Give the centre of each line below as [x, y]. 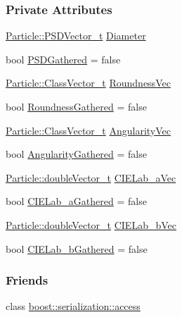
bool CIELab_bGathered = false [77, 248]
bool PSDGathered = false [63, 59]
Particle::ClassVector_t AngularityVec [88, 130]
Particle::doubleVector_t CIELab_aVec [91, 177]
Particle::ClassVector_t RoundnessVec [88, 83]
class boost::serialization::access [73, 306]
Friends [27, 280]
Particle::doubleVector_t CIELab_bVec [91, 224]
